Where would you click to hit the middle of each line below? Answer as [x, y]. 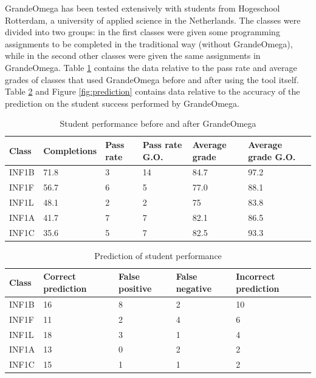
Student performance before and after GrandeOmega [158, 123]
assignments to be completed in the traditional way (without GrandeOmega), [149, 43]
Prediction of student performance [158, 255]
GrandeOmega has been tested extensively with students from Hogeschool [143, 8]
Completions [70, 150]
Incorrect [256, 276]
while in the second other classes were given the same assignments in [133, 56]
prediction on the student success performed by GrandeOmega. [122, 103]
